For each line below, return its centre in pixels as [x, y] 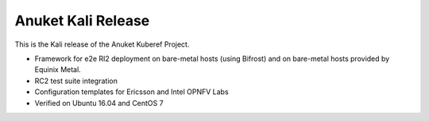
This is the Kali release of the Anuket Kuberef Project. [102, 44]
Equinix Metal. [58, 70]
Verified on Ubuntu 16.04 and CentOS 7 [99, 103]
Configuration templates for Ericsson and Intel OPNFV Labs [132, 92]
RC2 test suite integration [76, 81]
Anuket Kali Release [82, 21]
